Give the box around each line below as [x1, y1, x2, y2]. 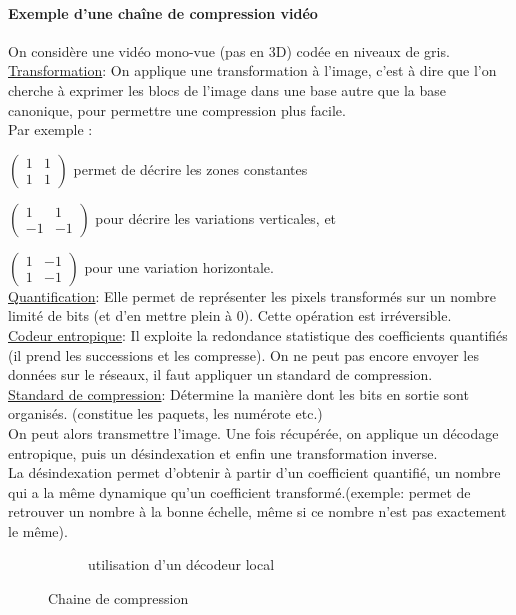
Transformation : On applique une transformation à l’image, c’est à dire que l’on [8, 60, 497, 81]
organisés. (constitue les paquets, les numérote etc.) [8, 403, 323, 424]
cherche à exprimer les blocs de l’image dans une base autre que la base [8, 79, 446, 100]
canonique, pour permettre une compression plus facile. [8, 99, 346, 120]
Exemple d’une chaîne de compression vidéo [8, 2, 318, 23]
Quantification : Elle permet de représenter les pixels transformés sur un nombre [8, 285, 496, 306]
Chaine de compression [48, 588, 189, 609]
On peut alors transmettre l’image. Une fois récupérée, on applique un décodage [8, 422, 499, 443]
